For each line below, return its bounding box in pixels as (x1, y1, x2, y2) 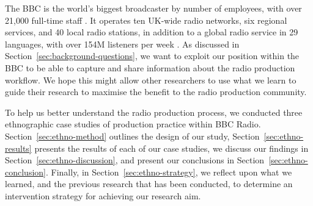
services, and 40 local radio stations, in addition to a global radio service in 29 (5, 26, 298, 38)
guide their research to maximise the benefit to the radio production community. (5, 85, 307, 98)
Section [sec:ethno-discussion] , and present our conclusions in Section (5, 154, 265, 166)
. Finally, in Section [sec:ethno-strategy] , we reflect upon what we (45, 165, 292, 178)
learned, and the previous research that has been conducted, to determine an (5, 177, 293, 190)
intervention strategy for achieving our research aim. (5, 189, 201, 202)
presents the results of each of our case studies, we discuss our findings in (34, 141, 309, 154)
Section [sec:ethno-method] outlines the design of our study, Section (5, 129, 260, 142)
